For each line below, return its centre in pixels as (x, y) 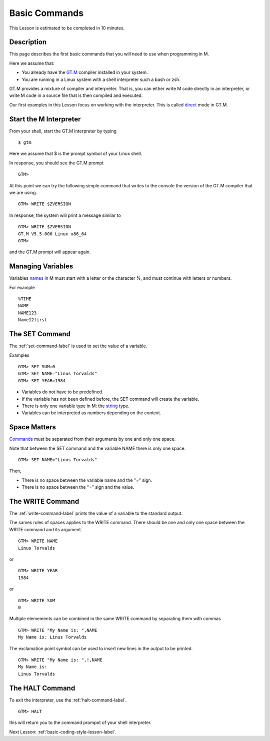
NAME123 (27, 313)
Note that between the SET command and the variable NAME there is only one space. (97, 448)
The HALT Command (42, 688)
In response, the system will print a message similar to (65, 215)
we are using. (23, 193)
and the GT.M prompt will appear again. (50, 252)
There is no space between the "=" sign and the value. (78, 487)
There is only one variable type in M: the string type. (76, 406)
